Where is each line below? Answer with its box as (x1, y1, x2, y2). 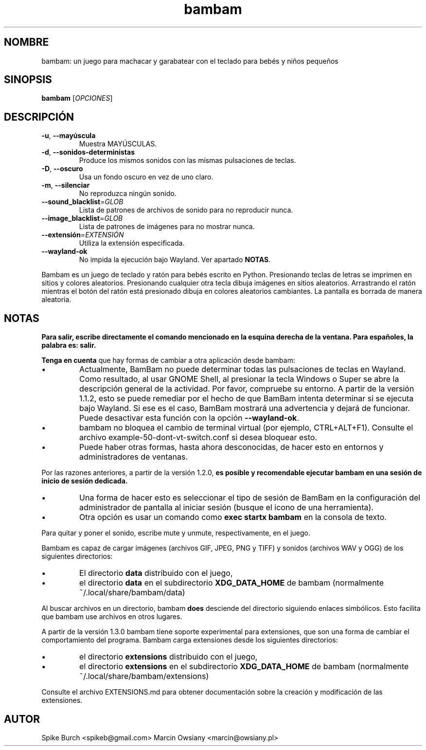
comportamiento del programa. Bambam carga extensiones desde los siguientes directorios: (41, 636, 338, 644)
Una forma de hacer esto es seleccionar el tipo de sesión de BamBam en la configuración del (79, 493, 421, 503)
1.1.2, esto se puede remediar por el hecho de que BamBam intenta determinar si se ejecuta (79, 393, 414, 404)
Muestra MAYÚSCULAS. (79, 140, 157, 148)
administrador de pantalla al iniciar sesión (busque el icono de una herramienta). (79, 502, 373, 513)
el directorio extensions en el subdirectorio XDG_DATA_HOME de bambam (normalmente (79, 661, 409, 672)
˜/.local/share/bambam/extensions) (79, 671, 209, 681)
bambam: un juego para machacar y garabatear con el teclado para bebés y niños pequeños (41, 56, 338, 65)
